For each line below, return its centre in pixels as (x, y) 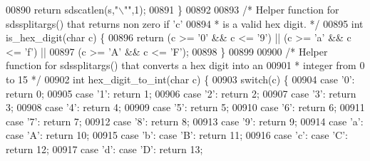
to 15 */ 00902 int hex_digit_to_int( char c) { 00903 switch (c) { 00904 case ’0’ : (180, 79)
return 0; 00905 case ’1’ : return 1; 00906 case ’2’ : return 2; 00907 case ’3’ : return (181, 93)
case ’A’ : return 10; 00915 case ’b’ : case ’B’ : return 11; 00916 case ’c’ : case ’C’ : (177, 135)
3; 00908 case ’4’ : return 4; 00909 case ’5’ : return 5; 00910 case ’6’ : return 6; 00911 (185, 107)
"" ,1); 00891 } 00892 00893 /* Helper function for (231, 9)
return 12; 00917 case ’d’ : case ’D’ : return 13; (104, 149)
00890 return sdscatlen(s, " (62, 9)
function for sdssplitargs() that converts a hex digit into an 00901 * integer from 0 (185, 65)
